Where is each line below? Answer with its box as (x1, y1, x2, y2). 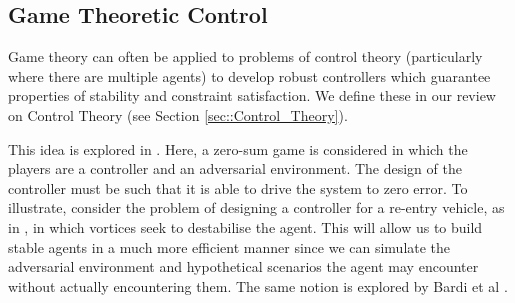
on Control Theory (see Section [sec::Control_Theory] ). (8, 104, 348, 125)
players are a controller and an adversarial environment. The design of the (8, 158, 462, 179)
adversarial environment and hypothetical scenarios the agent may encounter (8, 256, 479, 277)
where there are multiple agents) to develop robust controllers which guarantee (8, 65, 491, 86)
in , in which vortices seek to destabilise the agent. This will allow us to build (8, 216, 483, 237)
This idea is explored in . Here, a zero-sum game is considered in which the (8, 138, 468, 159)
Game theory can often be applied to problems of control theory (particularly (8, 46, 483, 67)
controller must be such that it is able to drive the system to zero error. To (8, 177, 468, 198)
